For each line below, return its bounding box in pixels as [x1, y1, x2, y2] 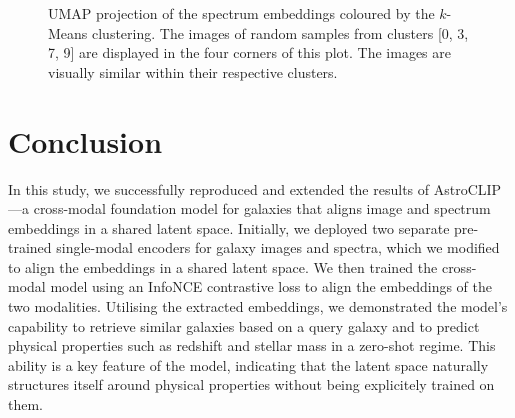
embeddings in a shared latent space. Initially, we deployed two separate [8, 217, 450, 238]
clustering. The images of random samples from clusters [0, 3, [92, 22, 469, 43]
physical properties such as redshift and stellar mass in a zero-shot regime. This [8, 335, 496, 356]
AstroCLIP [433, 178, 502, 199]
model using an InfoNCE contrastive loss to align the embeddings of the [50, 276, 493, 297]
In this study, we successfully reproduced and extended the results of [8, 178, 430, 199]
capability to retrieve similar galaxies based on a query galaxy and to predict [8, 315, 480, 336]
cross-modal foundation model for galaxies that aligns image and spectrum [33, 198, 491, 219]
